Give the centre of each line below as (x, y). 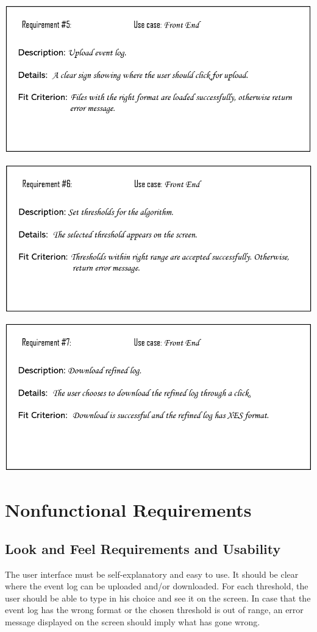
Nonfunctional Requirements (128, 510)
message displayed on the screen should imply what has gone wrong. (133, 621)
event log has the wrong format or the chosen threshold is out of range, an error (154, 610)
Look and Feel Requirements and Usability (143, 548)
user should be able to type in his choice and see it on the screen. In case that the (158, 598)
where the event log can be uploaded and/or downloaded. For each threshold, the (157, 586)
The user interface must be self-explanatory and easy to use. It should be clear (152, 574)
